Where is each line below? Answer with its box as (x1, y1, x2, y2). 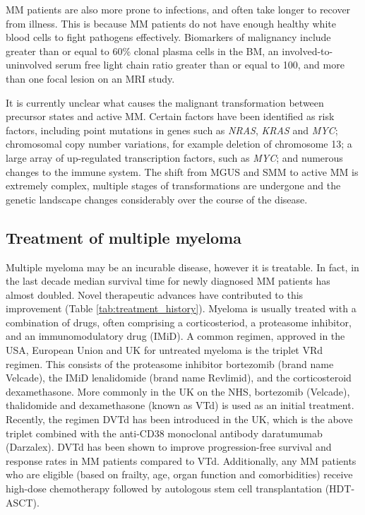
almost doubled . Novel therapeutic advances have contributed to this (6, 287, 304, 302)
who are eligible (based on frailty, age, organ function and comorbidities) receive (6, 467, 353, 482)
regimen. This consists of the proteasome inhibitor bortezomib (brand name (6, 356, 334, 371)
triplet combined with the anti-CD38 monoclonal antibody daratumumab (6, 425, 323, 440)
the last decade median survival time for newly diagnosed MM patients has (6, 273, 330, 288)
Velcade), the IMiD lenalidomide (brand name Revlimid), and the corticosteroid (6, 370, 352, 385)
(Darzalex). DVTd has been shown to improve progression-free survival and (6, 439, 332, 454)
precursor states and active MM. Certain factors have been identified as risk (6, 109, 335, 124)
